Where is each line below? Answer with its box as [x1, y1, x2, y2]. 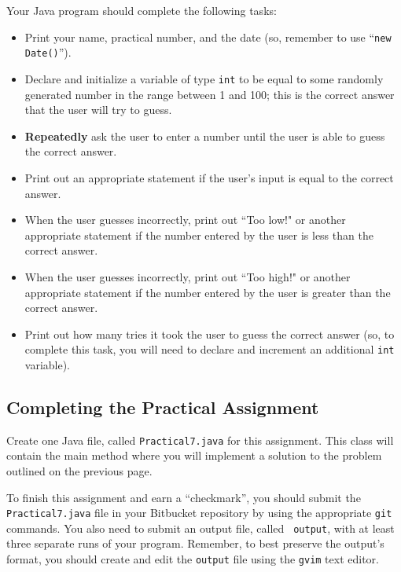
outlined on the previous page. [6, 462, 153, 478]
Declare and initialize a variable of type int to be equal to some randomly [24, 70, 384, 86]
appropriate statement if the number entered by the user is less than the [24, 226, 373, 243]
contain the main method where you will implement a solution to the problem [6, 447, 382, 464]
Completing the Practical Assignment [6, 394, 319, 419]
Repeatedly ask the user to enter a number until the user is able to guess [24, 127, 385, 144]
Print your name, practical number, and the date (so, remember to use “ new [24, 28, 392, 45]
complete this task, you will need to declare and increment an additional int [24, 341, 395, 357]
